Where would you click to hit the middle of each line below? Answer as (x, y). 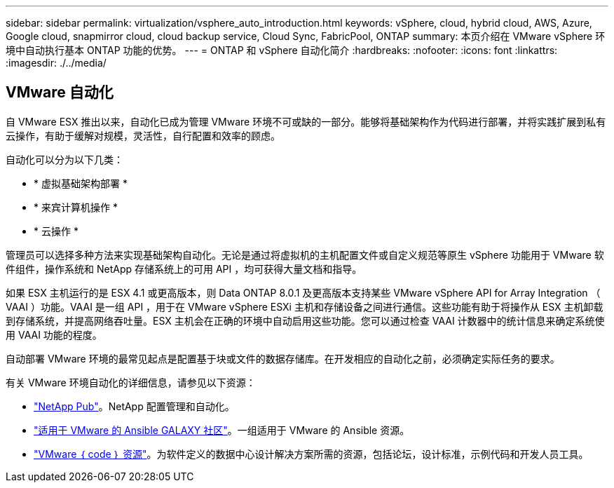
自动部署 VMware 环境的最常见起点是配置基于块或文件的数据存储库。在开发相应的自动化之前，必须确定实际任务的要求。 (283, 358)
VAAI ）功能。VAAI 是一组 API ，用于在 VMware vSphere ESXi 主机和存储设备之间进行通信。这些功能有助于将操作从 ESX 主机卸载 (305, 306)
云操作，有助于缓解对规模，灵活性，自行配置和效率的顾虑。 (143, 135)
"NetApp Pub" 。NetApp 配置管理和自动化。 (134, 406)
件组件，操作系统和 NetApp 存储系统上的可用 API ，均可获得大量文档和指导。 (184, 269)
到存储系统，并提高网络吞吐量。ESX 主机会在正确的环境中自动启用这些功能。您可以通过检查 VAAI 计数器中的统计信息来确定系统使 (305, 320)
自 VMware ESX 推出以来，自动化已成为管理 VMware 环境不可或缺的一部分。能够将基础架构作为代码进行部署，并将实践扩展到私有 (306, 121)
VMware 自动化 (60, 93)
